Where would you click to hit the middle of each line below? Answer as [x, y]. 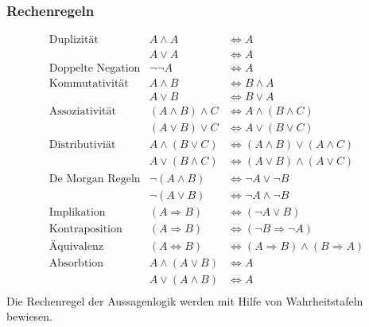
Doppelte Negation [95, 69]
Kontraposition [85, 229]
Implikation [77, 212]
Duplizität [74, 40]
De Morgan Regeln [95, 179]
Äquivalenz [76, 246]
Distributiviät [82, 145]
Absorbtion [76, 263]
